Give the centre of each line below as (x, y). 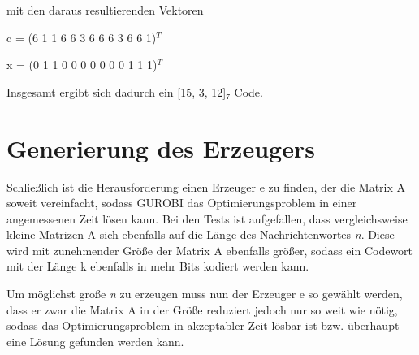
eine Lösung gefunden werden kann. (95, 341)
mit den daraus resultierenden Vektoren (105, 10)
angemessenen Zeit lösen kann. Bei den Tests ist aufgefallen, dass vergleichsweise (207, 218)
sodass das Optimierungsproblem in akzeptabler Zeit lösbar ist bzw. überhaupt (203, 325)
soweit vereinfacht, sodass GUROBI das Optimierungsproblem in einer (182, 203)
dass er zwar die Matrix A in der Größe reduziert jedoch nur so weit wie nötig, (202, 309)
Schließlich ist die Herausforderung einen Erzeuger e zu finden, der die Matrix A (206, 186)
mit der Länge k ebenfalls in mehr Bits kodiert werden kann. (158, 266)
